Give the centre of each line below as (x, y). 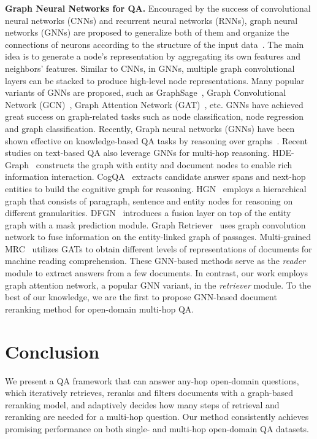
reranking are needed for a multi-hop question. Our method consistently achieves (157, 417)
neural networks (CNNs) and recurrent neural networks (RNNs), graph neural (151, 20)
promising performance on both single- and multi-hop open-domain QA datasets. (157, 428)
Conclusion (52, 351)
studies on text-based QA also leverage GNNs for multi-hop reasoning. (137, 153)
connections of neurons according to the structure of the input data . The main (155, 44)
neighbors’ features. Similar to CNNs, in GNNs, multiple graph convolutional (150, 68)
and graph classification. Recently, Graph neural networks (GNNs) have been (150, 128)
